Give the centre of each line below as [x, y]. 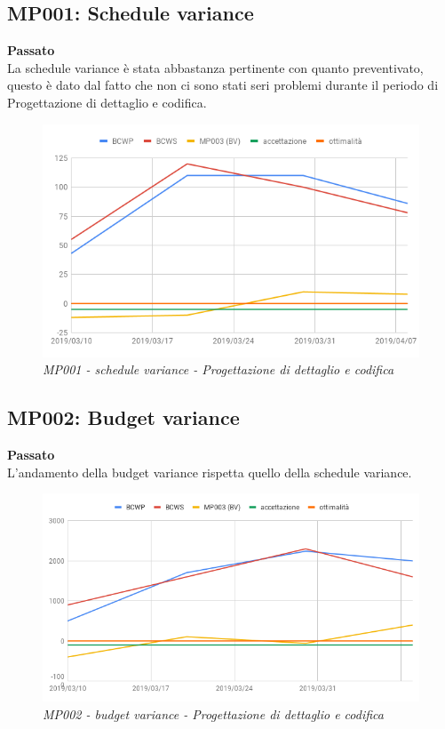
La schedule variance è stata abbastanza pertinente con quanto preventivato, [215, 67]
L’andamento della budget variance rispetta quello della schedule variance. [210, 472]
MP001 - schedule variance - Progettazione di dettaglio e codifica [219, 369]
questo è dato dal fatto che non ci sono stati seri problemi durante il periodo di [223, 85]
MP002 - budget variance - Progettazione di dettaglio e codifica [213, 714]
